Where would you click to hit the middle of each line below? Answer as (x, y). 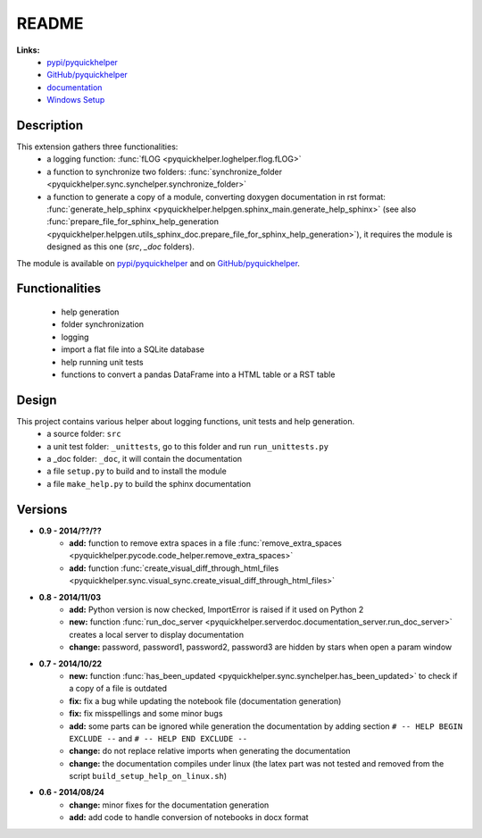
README (50, 23)
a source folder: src (84, 434)
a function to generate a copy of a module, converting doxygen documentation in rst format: (216, 197)
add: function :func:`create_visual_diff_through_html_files (174, 568)
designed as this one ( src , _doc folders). (121, 247)
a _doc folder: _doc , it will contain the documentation (145, 458)
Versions (42, 509)
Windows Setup (76, 100)
